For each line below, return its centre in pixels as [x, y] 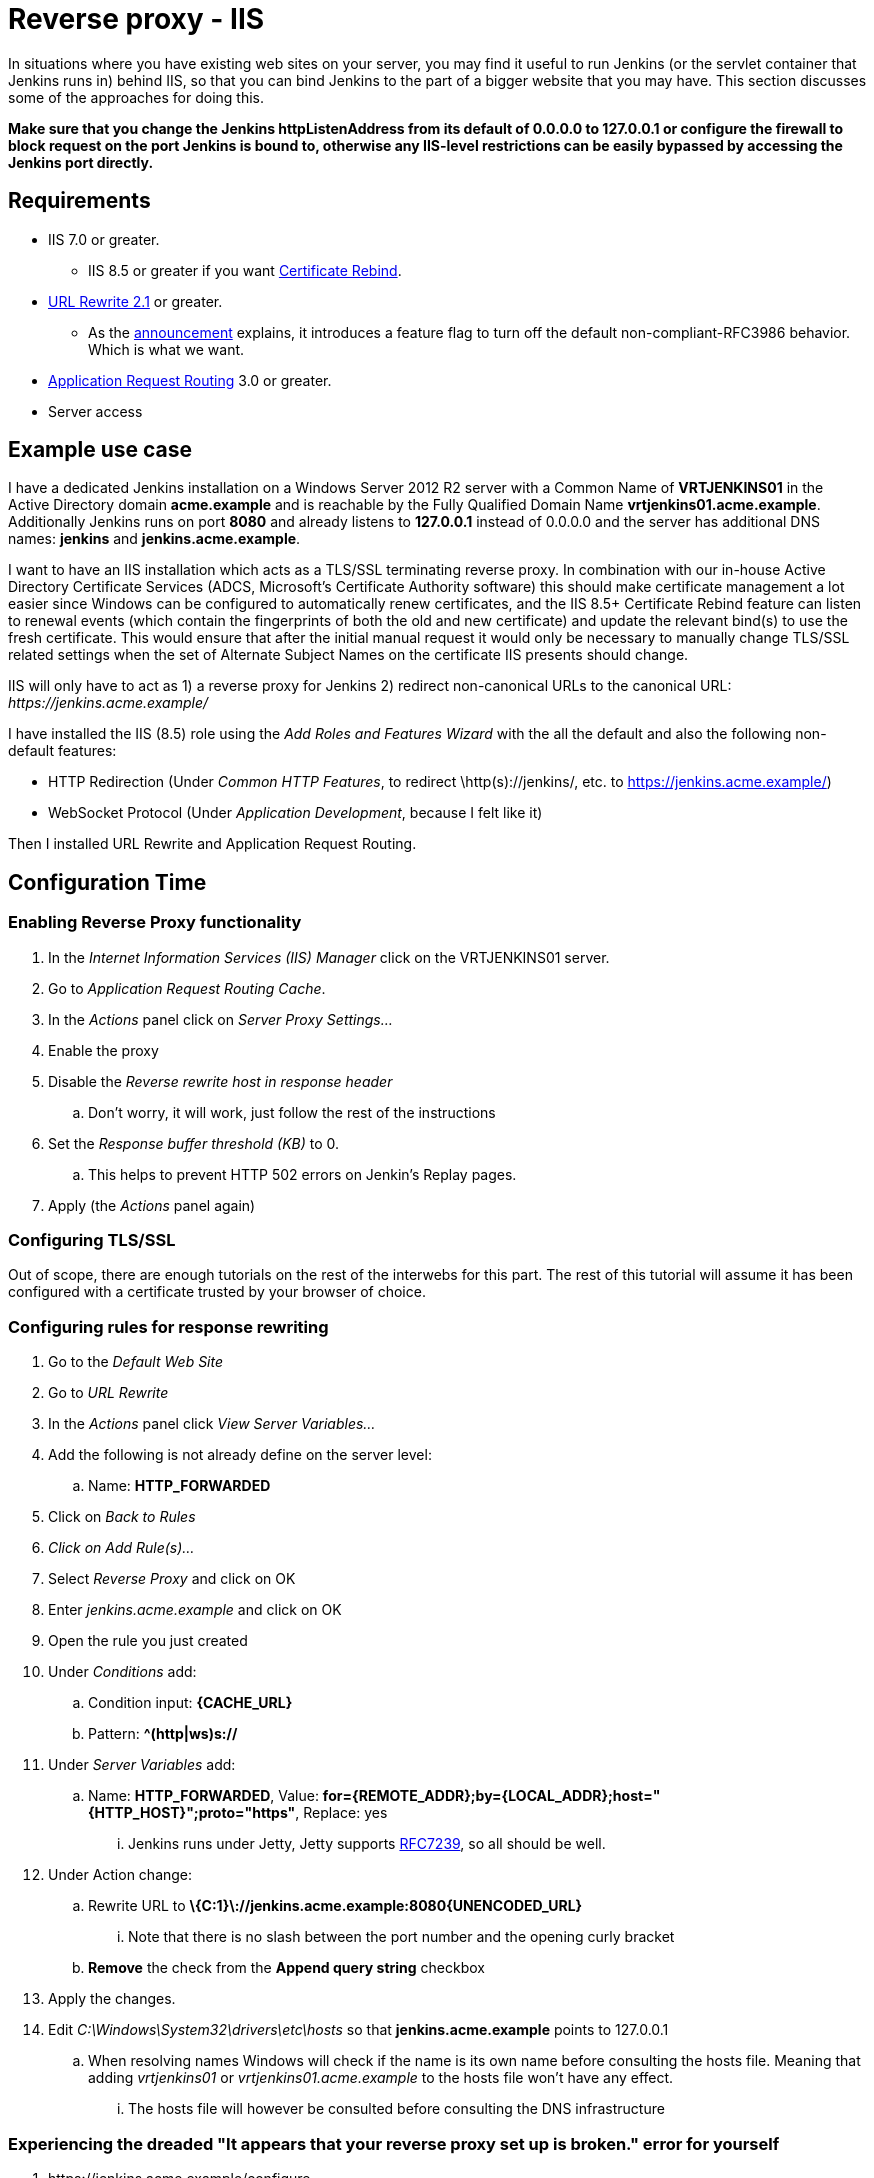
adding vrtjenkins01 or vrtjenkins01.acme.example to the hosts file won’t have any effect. [381, 2078]
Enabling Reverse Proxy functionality [155, 922]
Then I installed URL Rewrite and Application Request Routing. [212, 844]
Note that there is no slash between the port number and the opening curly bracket [401, 1937]
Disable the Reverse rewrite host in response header [220, 1081]
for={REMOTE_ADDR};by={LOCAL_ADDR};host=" [491, 1796]
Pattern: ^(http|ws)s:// [163, 1734]
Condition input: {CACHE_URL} [190, 1703]
